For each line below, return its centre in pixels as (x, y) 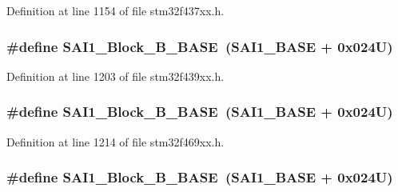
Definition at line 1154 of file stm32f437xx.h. (115, 10)
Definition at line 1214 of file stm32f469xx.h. (115, 141)
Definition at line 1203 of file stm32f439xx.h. (115, 76)
